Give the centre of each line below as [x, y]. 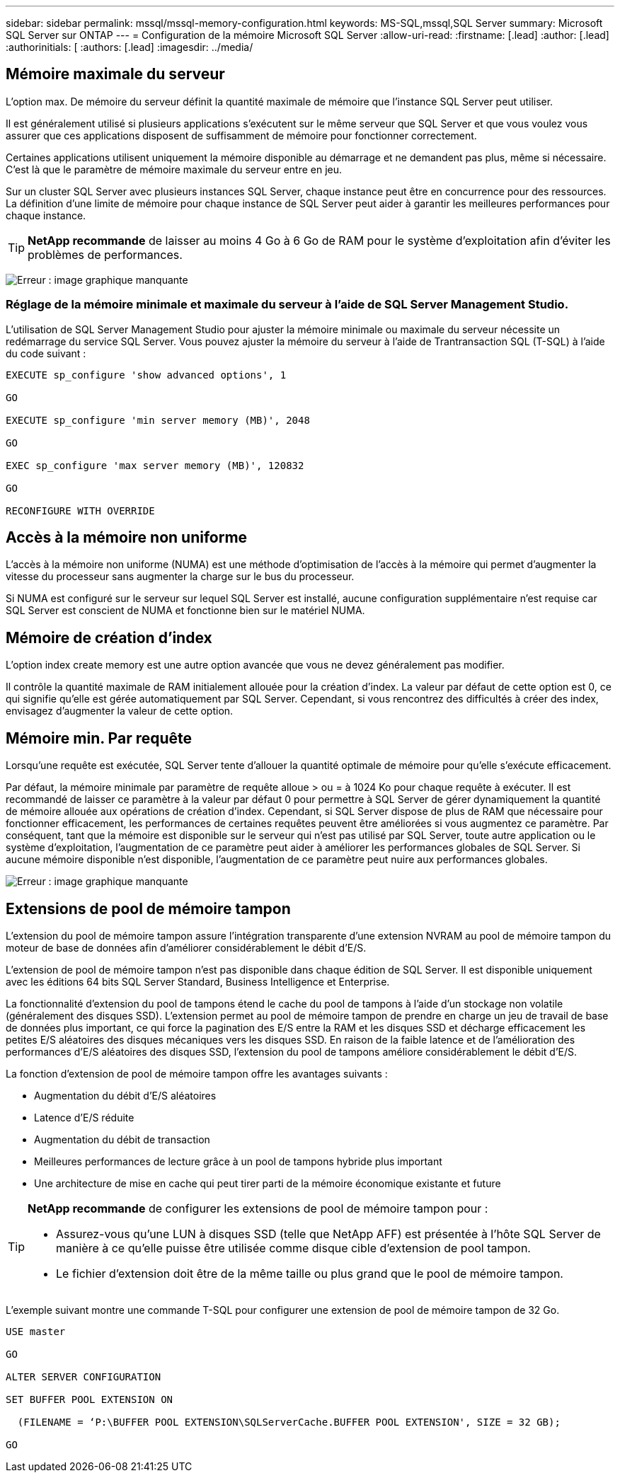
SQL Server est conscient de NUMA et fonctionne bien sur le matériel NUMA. [185, 611]
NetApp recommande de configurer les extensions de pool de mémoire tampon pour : [258, 1208]
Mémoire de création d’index [109, 637]
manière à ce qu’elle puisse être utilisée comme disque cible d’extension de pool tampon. [293, 1248]
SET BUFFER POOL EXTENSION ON [90, 1399]
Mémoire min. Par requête [99, 738]
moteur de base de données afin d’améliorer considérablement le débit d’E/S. [186, 947]
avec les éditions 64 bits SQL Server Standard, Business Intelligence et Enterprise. [198, 981]
